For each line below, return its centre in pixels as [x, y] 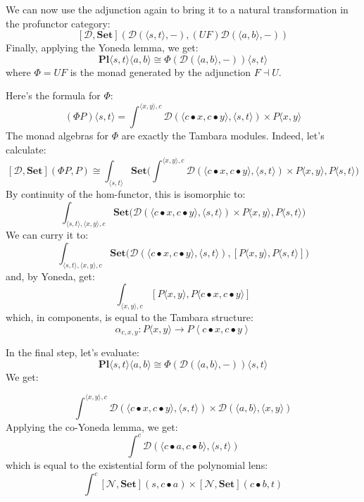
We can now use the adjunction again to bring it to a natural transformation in [177, 9]
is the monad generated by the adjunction [161, 71]
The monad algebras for [57, 136]
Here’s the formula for [53, 95]
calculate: [26, 150]
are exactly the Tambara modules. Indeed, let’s [223, 136]
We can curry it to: [47, 235]
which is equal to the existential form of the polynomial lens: [137, 464]
